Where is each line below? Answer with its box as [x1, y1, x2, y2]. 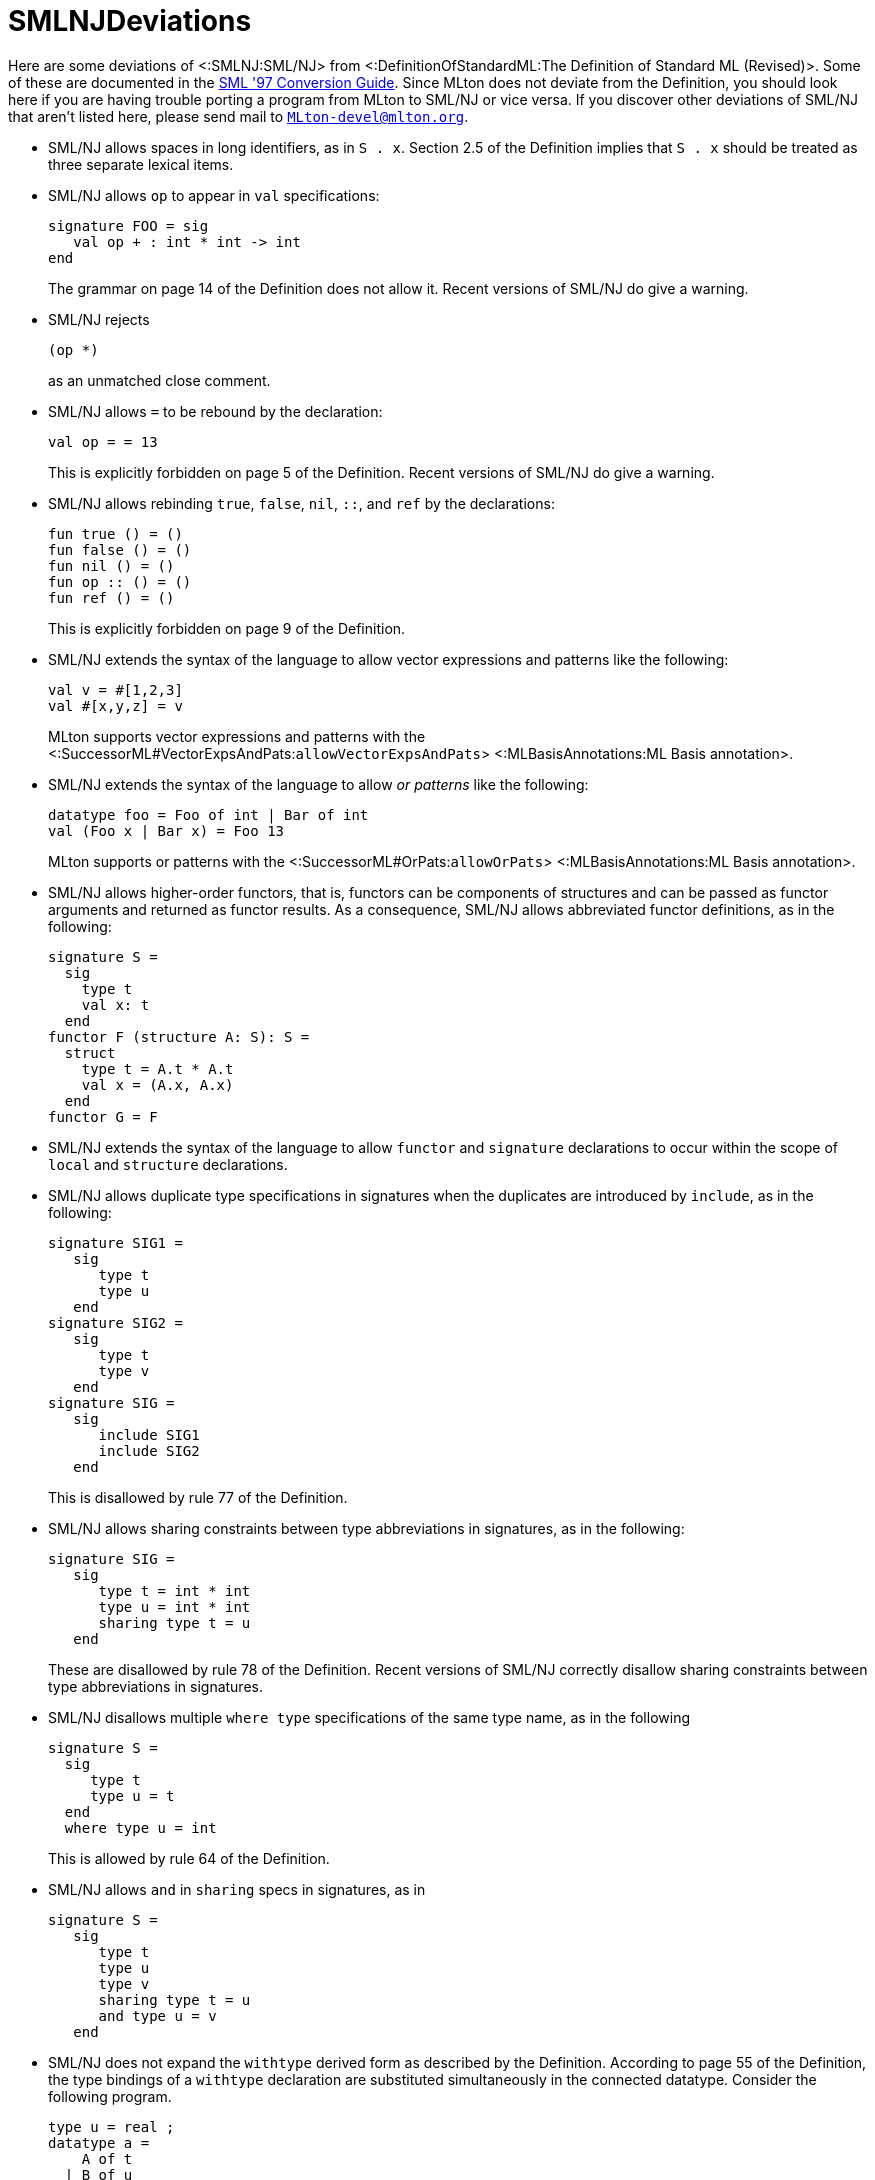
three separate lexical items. [48, 155, 234, 173]
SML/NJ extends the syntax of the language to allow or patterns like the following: [48, 775, 589, 793]
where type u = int [64, 1819, 217, 1836]
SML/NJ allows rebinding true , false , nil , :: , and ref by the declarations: [48, 494, 555, 512]
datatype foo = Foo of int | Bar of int [48, 806, 369, 823]
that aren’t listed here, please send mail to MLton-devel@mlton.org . [8, 107, 469, 125]
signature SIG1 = [48, 1234, 183, 1251]
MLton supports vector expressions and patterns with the [48, 727, 426, 745]
